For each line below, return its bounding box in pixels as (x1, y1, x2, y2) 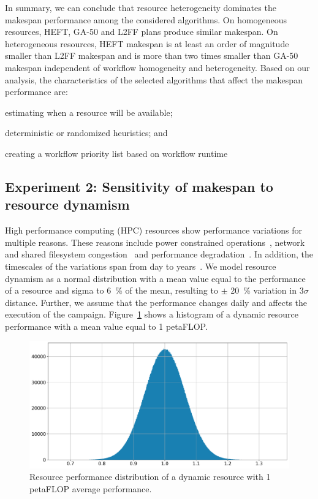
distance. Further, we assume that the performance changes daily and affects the (5, 295, 308, 308)
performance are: (5, 85, 68, 98)
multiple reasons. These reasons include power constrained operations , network (5, 235, 305, 248)
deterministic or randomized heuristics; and (5, 126, 168, 139)
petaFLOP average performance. (29, 482, 152, 495)
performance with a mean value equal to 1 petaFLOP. (5, 319, 208, 332)
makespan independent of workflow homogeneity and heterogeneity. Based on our (5, 61, 310, 74)
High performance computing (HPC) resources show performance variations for (5, 224, 302, 237)
